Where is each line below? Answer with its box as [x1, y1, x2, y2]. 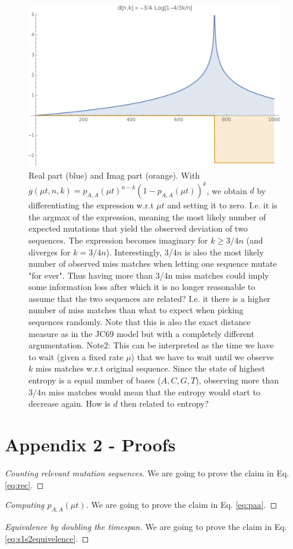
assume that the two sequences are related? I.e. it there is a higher [29, 292, 270, 304]
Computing [5, 498, 45, 511]
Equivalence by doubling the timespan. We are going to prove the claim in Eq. [5, 520, 287, 532]
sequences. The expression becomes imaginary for [29, 233, 208, 246]
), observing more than [196, 374, 279, 386]
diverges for [29, 245, 71, 258]
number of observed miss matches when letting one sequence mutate [29, 257, 277, 270]
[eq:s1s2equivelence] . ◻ [5, 532, 89, 544]
